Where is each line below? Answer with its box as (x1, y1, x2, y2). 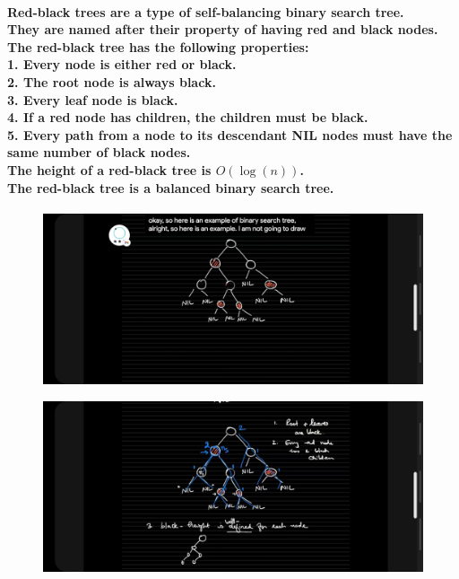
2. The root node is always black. (7, 72, 216, 91)
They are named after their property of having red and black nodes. (7, 20, 438, 39)
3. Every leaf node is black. (7, 90, 178, 109)
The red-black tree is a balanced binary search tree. (7, 178, 334, 197)
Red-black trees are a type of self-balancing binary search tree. (7, 2, 404, 21)
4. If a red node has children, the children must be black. (7, 108, 368, 127)
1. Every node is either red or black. (7, 55, 237, 74)
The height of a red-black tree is (7, 160, 212, 179)
